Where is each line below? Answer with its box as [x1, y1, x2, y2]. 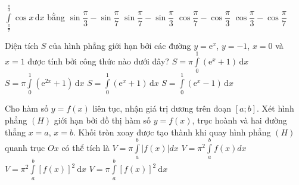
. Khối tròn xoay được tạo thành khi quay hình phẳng [73, 125, 271, 138]
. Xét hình [257, 102, 294, 115]
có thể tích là [61, 141, 110, 154]
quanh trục [5, 141, 45, 154]
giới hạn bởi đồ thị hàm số [54, 114, 151, 127]
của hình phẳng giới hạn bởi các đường [49, 39, 191, 51]
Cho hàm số [5, 102, 49, 115]
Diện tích [5, 39, 39, 51]
